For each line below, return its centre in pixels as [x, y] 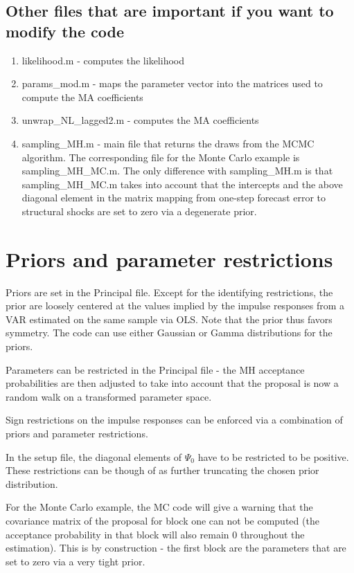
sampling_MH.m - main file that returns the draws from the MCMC [168, 143]
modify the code [65, 31]
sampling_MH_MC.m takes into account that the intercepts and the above [182, 184]
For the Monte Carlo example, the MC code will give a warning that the [159, 507]
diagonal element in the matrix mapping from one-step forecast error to [174, 198]
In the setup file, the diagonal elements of [94, 456]
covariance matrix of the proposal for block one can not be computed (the [162, 520]
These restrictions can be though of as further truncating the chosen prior [162, 470]
